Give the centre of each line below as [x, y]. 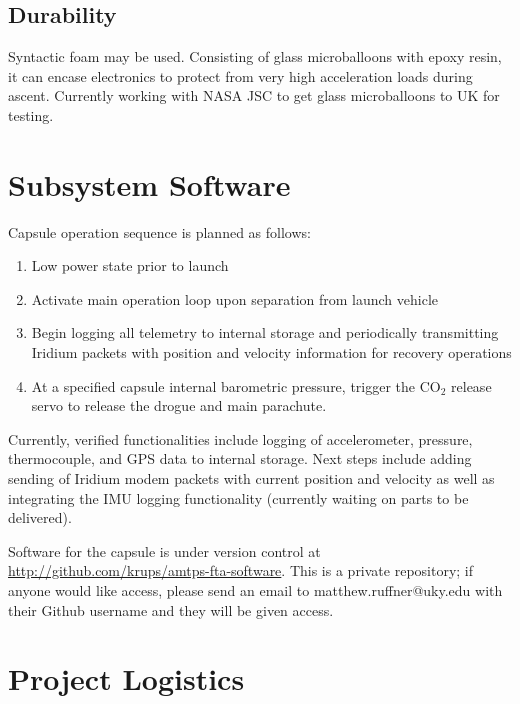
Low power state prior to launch [130, 265]
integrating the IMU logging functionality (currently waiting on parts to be [238, 497]
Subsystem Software [149, 183]
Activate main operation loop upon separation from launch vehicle [235, 298]
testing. [31, 114]
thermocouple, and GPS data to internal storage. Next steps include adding [240, 458]
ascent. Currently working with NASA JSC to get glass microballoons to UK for [254, 95]
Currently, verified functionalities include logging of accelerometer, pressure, [240, 438]
